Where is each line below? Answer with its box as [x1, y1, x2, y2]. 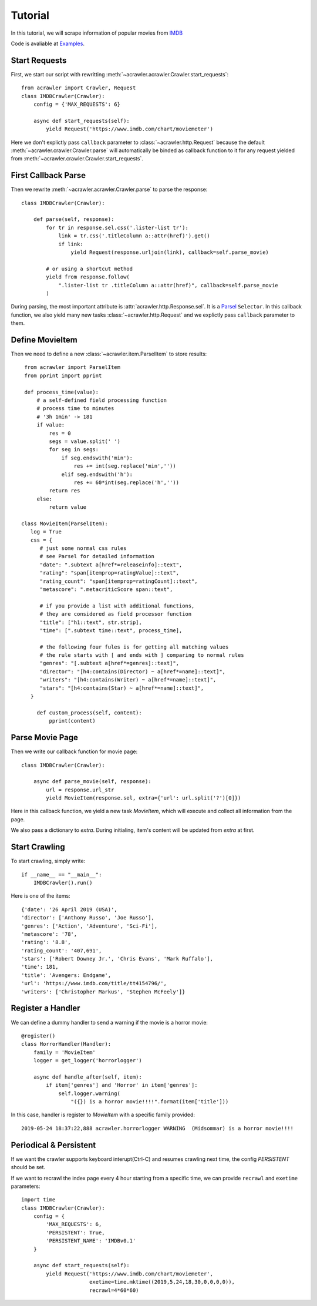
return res [49, 488, 80, 494]
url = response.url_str [46, 786, 114, 793]
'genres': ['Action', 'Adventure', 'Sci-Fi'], [21, 922, 158, 929]
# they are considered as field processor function [39, 611, 192, 617]
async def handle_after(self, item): [33, 1073, 142, 1080]
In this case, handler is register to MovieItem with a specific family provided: [11, 1111, 195, 1119]
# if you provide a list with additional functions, [39, 602, 195, 609]
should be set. [11, 1164, 46, 1171]
